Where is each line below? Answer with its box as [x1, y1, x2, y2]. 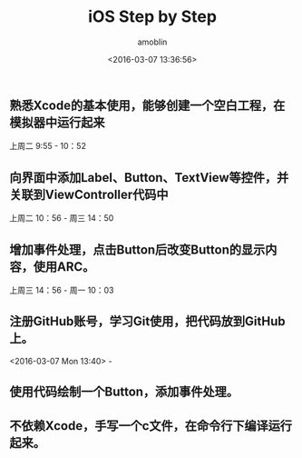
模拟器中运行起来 [9, 114, 105, 130]
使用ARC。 [33, 259, 95, 274]
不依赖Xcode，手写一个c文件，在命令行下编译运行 [9, 418, 293, 433]
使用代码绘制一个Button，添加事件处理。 [9, 384, 239, 400]
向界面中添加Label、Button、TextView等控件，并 [9, 170, 289, 185]
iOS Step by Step [87, 6, 218, 27]
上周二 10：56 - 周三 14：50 [9, 213, 114, 224]
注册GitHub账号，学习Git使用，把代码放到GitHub [9, 314, 286, 329]
